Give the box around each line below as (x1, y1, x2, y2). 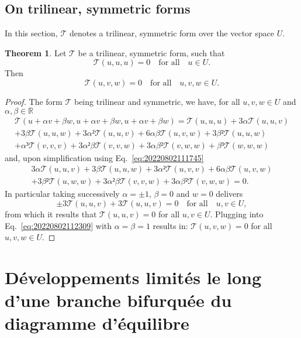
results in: (153, 219, 188, 231)
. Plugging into (210, 207, 264, 220)
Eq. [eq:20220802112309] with (5, 219, 112, 231)
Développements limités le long (5, 265, 262, 289)
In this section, (5, 27, 58, 39)
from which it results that (5, 207, 97, 220)
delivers (216, 187, 243, 200)
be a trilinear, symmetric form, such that (78, 46, 225, 59)
